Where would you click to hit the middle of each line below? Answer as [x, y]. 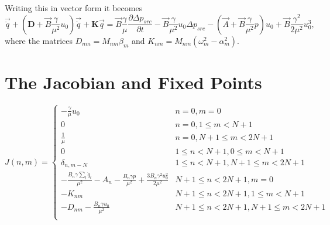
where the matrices [39, 40]
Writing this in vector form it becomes [74, 8]
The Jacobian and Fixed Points [133, 82]
